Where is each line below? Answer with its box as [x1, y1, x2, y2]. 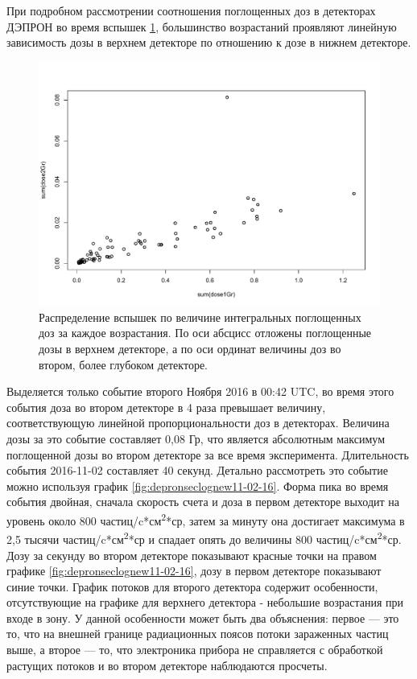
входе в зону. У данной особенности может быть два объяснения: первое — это [6, 609, 399, 626]
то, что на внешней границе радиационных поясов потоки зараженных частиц [6, 625, 389, 642]
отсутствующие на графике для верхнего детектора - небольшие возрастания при [6, 594, 404, 611]
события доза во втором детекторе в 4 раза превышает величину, [6, 398, 326, 415]
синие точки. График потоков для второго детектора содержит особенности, [6, 578, 378, 595]
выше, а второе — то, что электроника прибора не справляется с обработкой [6, 641, 383, 658]
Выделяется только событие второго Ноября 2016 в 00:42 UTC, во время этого [6, 383, 394, 400]
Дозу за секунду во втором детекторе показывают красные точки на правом [6, 546, 377, 563]
